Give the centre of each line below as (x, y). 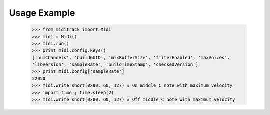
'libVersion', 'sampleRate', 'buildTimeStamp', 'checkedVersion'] (115, 65)
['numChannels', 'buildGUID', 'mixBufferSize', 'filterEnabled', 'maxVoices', (131, 58)
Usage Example (42, 13)
